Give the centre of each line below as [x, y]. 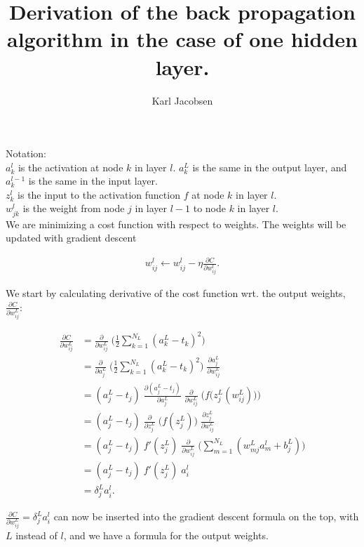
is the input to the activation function [99, 194]
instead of [36, 535]
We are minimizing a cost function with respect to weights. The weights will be [176, 224]
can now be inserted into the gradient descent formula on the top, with [206, 516]
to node [209, 208]
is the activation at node [70, 167]
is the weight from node [74, 208]
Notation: [26, 153]
